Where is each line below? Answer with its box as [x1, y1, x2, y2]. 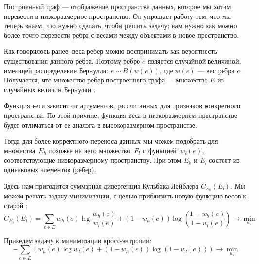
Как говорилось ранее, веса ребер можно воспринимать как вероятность [4, 46, 217, 56]
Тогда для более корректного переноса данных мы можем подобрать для [4, 136, 218, 146]
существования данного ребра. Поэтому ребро [4, 55, 140, 66]
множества [4, 145, 35, 155]
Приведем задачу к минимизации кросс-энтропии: [4, 235, 152, 245]
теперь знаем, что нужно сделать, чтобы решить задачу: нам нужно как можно [4, 20, 237, 31]
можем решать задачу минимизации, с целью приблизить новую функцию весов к [4, 191, 247, 201]
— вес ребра [197, 65, 235, 75]
